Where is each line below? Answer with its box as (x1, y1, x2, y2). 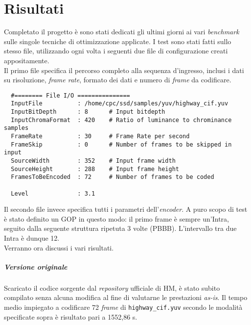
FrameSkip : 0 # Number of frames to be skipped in (11, 141, 232, 148)
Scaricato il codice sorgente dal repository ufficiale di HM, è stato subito (4, 282, 220, 293)
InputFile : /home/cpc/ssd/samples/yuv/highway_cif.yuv (11, 100, 228, 107)
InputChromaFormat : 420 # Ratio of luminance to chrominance (11, 116, 232, 124)
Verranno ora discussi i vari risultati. (4, 242, 114, 252)
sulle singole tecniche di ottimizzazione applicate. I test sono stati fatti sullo (4, 36, 231, 46)
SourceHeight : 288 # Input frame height (11, 165, 179, 173)
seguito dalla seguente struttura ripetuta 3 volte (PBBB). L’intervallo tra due (4, 223, 237, 233)
